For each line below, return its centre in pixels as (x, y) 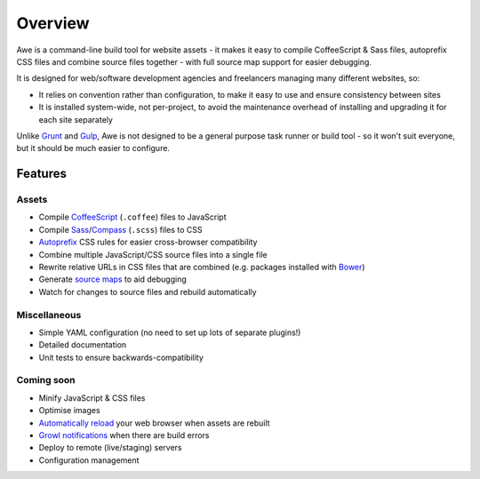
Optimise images (70, 411)
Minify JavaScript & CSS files (92, 398)
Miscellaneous (49, 315)
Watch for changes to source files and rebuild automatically (148, 291)
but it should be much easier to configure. (93, 148)
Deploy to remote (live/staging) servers (110, 448)
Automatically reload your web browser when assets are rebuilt (154, 423)
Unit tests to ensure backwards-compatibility (121, 357)
